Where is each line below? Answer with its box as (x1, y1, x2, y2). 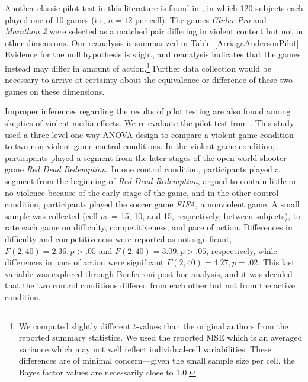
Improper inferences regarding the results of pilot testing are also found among (5, 105, 291, 117)
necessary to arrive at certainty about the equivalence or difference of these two (5, 73, 293, 86)
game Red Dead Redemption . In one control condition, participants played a (5, 163, 280, 175)
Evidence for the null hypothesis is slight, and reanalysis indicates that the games (5, 48, 301, 60)
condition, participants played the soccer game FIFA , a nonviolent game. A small (5, 198, 300, 210)
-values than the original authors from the (136, 319, 288, 332)
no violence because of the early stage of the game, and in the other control (5, 186, 279, 198)
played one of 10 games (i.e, (5, 13, 105, 25)
